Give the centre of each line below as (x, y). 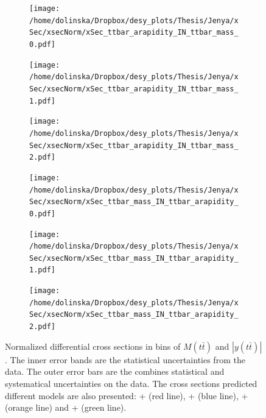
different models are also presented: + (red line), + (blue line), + (127, 395)
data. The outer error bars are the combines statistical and (115, 371)
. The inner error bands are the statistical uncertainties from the (125, 359)
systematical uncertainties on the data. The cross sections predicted (131, 383)
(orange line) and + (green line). (66, 407)
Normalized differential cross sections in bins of (93, 346)
